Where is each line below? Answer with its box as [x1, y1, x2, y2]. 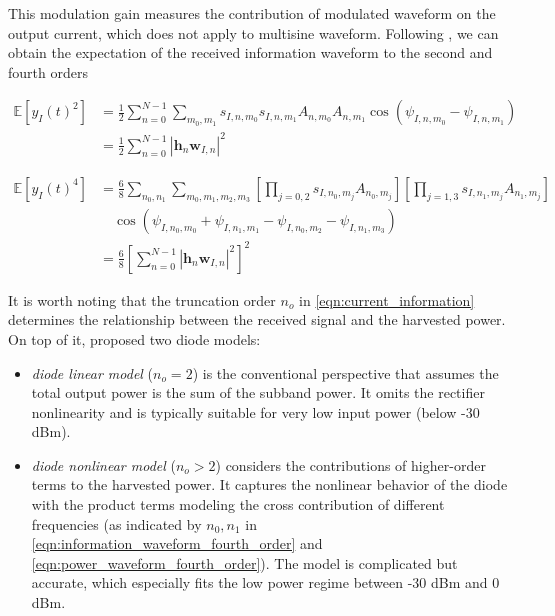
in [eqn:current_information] [299, 289, 475, 310]
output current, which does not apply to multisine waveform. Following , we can [8, 22, 499, 43]
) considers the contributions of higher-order [215, 454, 486, 475]
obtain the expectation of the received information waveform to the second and [8, 42, 493, 63]
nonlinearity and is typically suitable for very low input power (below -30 [31, 401, 480, 422]
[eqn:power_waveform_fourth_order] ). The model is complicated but [31, 552, 458, 573]
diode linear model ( [31, 362, 154, 383]
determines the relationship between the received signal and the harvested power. [8, 309, 506, 330]
